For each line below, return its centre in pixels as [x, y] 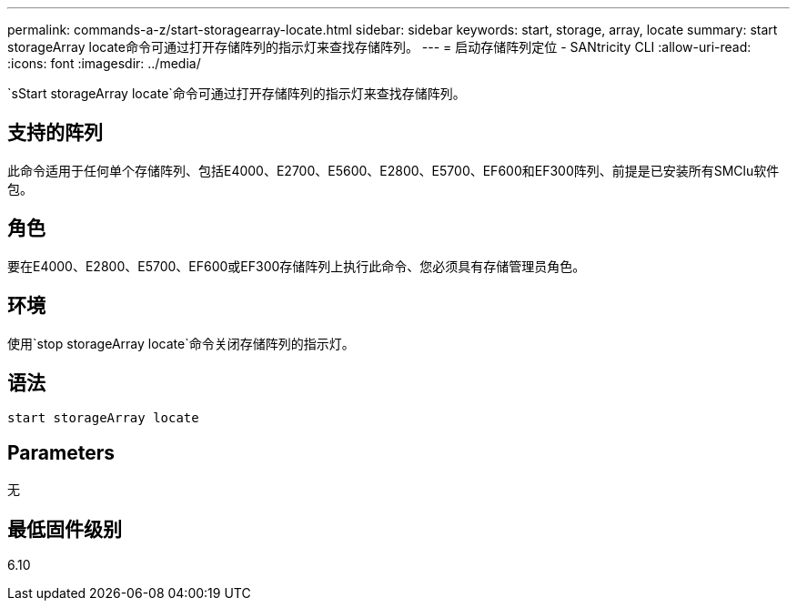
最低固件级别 [65, 529]
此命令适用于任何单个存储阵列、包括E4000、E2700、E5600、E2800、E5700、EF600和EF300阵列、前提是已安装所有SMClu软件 [393, 170]
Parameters [61, 452]
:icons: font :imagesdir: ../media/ [104, 63]
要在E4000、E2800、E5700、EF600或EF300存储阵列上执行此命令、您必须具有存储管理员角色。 [297, 266]
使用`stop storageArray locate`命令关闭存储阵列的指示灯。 [181, 343]
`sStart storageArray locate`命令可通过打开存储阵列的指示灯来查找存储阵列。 [237, 93]
